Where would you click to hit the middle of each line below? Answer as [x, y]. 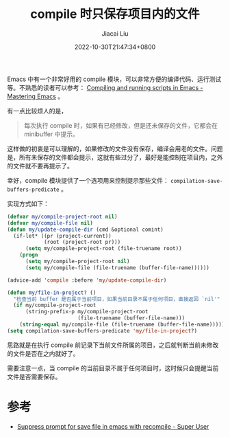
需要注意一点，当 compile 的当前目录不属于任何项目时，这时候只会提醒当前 [113, 368]
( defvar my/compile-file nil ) [50, 223]
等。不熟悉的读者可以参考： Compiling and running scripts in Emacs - [105, 87]
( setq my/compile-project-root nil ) [77, 262]
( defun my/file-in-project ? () [52, 293]
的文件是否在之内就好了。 [43, 353]
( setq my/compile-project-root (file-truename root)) [104, 249]
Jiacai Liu [115, 33]
